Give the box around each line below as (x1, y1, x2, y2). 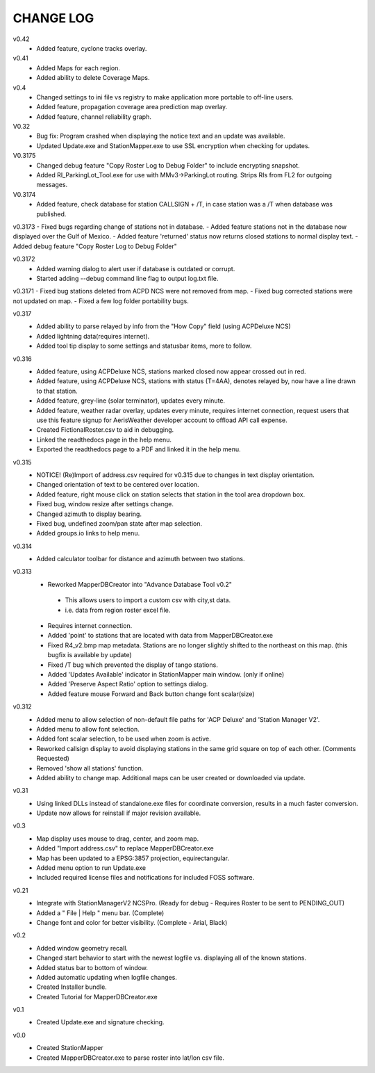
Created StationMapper (36, 1044, 103, 1052)
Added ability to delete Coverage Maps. (36, 74, 150, 82)
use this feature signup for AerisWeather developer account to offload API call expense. (36, 416, 287, 424)
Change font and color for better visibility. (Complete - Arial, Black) (36, 918, 228, 926)
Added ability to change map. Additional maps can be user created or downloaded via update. (36, 773, 306, 782)
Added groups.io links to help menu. (36, 529, 140, 538)
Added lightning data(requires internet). (36, 332, 150, 340)
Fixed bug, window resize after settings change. (36, 500, 174, 508)
